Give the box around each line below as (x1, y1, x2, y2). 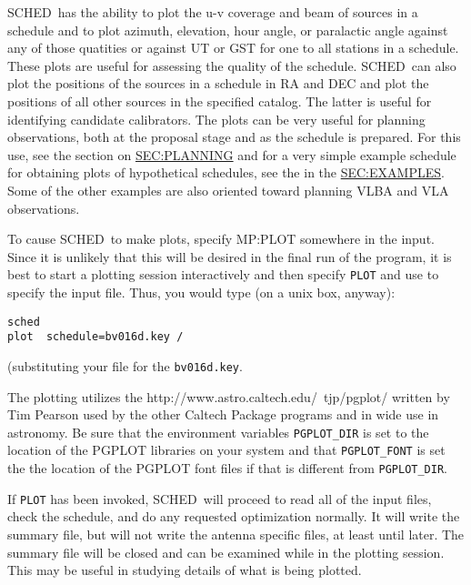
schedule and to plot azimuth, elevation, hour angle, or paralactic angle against (7, 20, 448, 39)
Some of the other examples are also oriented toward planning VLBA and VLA (7, 180, 449, 199)
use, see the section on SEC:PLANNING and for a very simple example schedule (7, 145, 456, 164)
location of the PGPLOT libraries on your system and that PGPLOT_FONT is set (7, 440, 446, 459)
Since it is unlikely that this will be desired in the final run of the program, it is (7, 247, 452, 266)
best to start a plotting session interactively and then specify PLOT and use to (7, 265, 439, 284)
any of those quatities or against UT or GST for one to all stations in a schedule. (7, 38, 459, 57)
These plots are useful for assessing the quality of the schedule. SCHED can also (7, 55, 456, 75)
